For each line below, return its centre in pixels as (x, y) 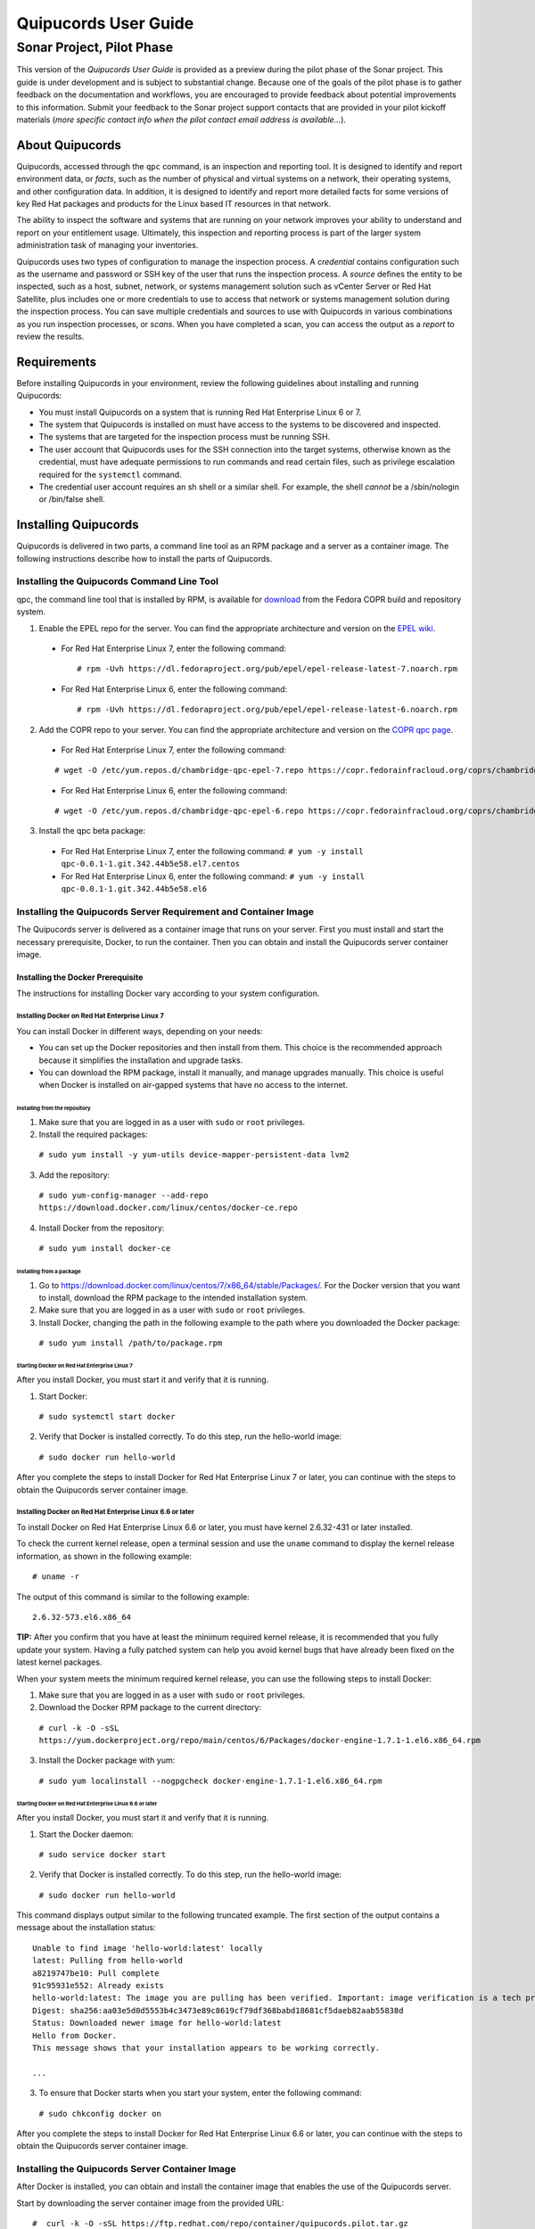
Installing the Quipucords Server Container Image (126, 2169)
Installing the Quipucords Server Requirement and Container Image (165, 911)
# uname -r (56, 1577)
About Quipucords (69, 145)
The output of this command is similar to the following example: (133, 1597)
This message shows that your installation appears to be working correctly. (206, 2048)
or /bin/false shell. (72, 499)
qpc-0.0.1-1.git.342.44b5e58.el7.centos (151, 864)
